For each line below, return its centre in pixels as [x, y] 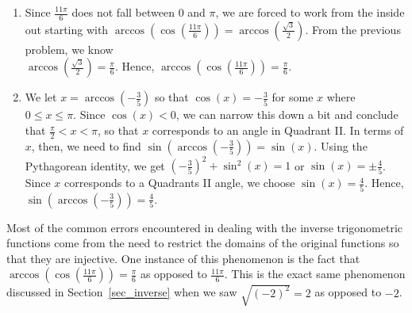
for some [293, 97]
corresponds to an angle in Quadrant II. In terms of [278, 130]
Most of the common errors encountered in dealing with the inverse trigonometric [205, 227]
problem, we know [69, 49]
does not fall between [123, 12]
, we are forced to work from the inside [310, 12]
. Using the [341, 145]
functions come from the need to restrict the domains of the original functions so [203, 243]
